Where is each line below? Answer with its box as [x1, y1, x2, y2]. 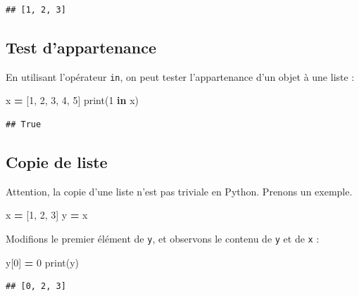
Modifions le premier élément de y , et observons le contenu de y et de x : [6, 231, 320, 246]
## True [6, 120, 42, 130]
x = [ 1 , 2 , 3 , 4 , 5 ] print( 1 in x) [6, 93, 139, 108]
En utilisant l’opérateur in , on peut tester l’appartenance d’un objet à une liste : [6, 69, 355, 84]
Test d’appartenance [6, 36, 157, 58]
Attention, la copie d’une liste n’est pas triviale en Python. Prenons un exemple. [6, 184, 353, 198]
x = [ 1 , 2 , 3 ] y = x [6, 207, 88, 222]
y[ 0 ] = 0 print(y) [6, 255, 80, 269]
